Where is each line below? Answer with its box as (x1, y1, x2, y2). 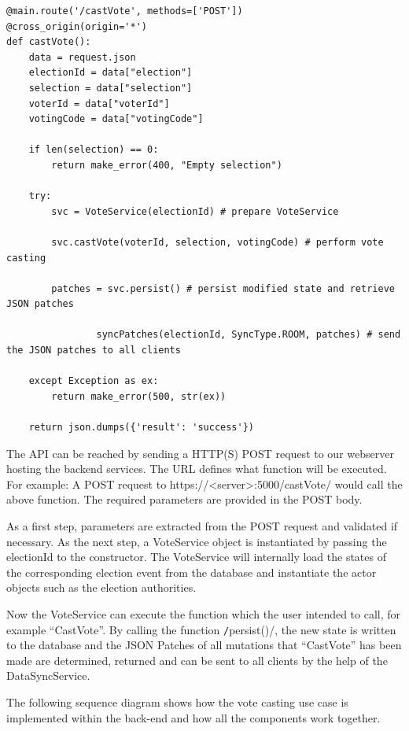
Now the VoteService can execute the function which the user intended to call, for (6, 605, 401, 622)
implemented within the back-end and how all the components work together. (6, 709, 381, 725)
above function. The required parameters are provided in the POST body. (6, 491, 363, 508)
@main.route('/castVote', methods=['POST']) (6, 6, 243, 17)
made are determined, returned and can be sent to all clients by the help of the (6, 652, 388, 668)
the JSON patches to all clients (6, 345, 181, 356)
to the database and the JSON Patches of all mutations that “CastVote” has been (6, 637, 402, 653)
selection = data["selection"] (28, 82, 193, 94)
